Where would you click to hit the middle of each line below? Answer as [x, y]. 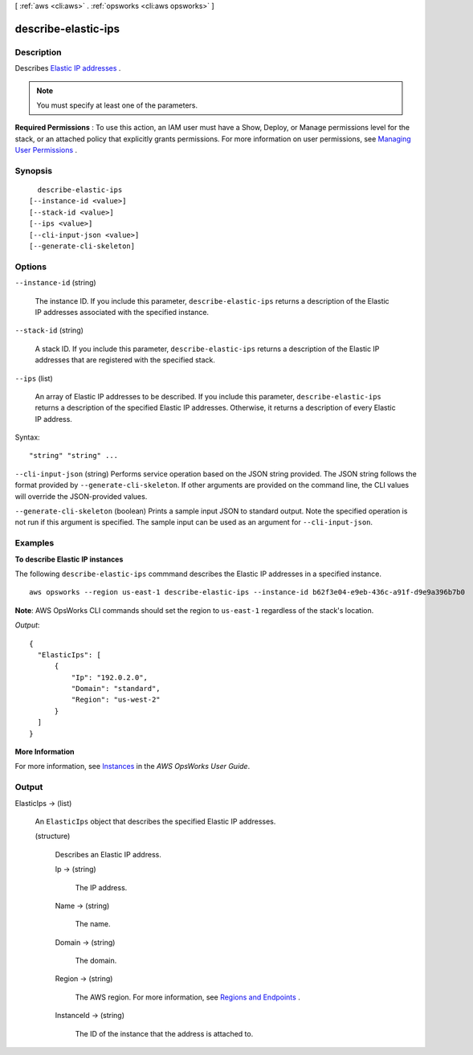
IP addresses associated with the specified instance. [122, 312]
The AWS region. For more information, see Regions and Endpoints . [188, 997]
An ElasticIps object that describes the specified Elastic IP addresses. [155, 821]
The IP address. [101, 887]
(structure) [53, 836]
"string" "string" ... [74, 456]
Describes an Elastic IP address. [108, 854]
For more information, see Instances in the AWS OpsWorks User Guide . [133, 767]
